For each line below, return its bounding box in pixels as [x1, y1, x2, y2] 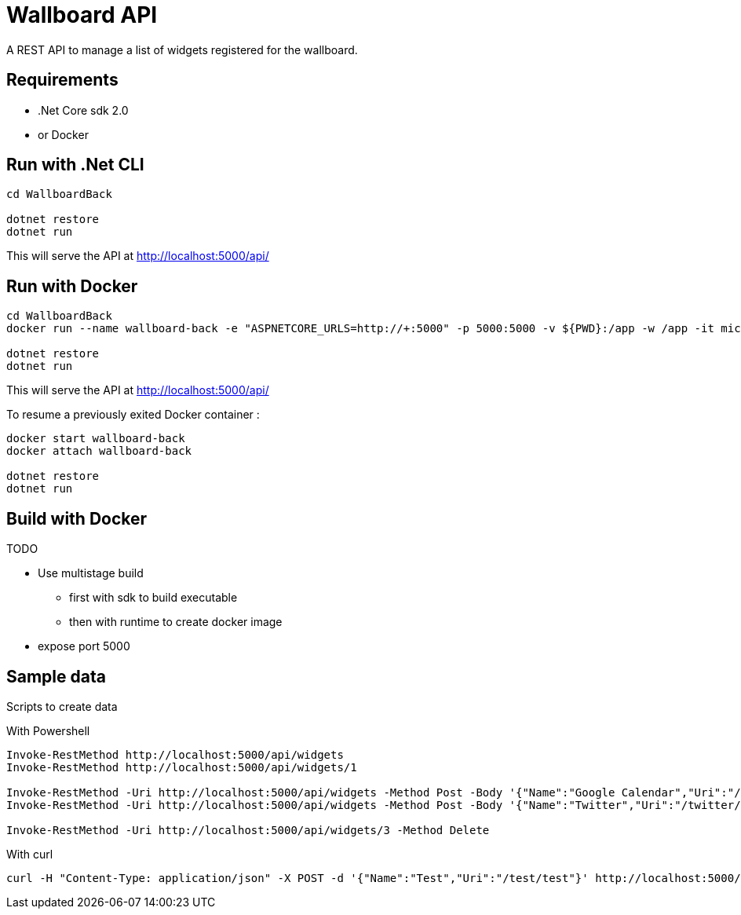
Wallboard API [6, 2, 158, 28]
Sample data [6, 666, 106, 686]
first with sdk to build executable [69, 591, 238, 605]
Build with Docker [6, 508, 148, 529]
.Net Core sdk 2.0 [38, 103, 129, 117]
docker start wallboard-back [6, 432, 185, 445]
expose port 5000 [38, 639, 130, 653]
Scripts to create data [6, 699, 118, 713]
